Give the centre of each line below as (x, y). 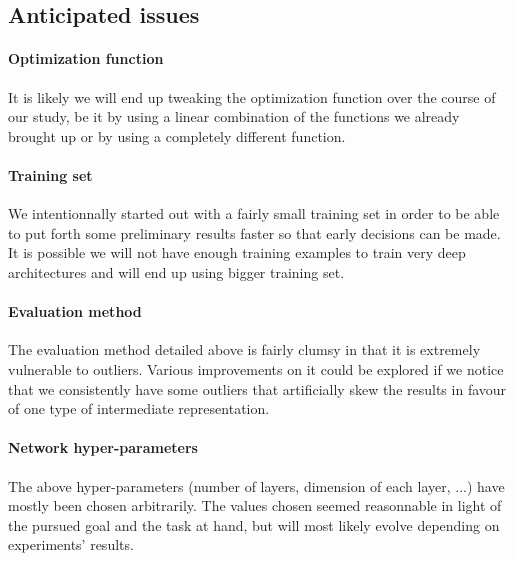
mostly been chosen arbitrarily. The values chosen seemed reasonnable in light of (255, 505)
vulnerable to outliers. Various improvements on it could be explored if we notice (256, 368)
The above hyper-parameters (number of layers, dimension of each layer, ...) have (256, 485)
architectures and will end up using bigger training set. (176, 271)
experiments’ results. (71, 544)
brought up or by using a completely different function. (177, 135)
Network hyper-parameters (103, 447)
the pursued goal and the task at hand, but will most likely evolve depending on (254, 524)
